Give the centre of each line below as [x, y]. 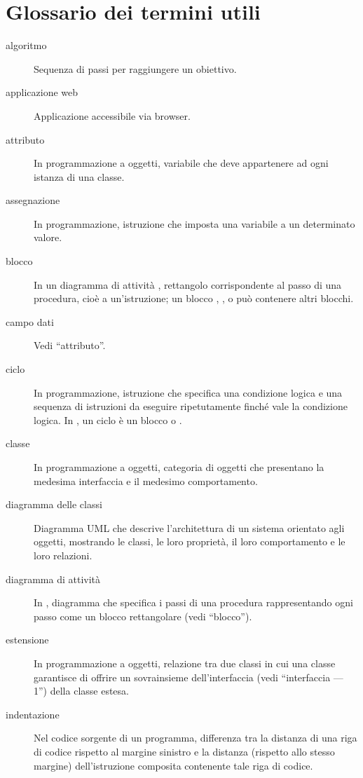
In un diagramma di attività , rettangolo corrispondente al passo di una [188, 284]
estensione [27, 640]
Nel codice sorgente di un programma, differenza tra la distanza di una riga [196, 738]
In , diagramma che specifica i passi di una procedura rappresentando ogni [193, 602]
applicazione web [42, 92]
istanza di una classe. [79, 176]
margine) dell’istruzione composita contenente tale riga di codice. [173, 765]
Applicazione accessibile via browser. [112, 115]
